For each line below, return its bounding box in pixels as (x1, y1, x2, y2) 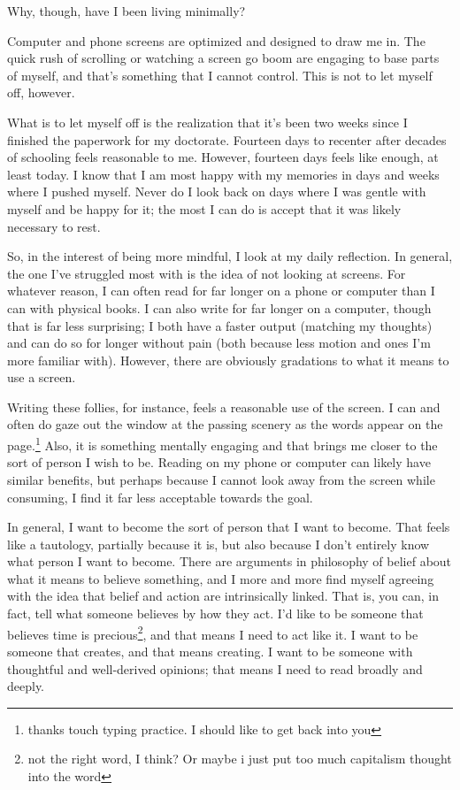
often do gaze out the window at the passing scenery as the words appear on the (7, 415, 443, 433)
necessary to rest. (7, 217, 101, 235)
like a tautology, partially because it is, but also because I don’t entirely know (7, 534, 430, 553)
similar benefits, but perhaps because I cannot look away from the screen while (7, 470, 435, 488)
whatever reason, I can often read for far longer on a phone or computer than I (7, 281, 435, 300)
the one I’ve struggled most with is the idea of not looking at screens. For (7, 264, 406, 282)
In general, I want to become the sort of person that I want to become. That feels (7, 518, 450, 536)
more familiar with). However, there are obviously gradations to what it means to (7, 350, 449, 369)
